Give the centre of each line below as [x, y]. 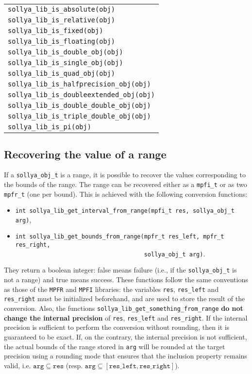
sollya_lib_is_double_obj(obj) [66, 52]
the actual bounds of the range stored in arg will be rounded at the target [115, 346]
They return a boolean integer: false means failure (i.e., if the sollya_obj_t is [120, 270]
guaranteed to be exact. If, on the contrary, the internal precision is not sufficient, [126, 336]
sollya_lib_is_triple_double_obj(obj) [79, 116]
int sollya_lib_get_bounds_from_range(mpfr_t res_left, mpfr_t [120, 237]
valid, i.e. [17, 365]
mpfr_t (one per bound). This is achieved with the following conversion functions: [126, 194]
